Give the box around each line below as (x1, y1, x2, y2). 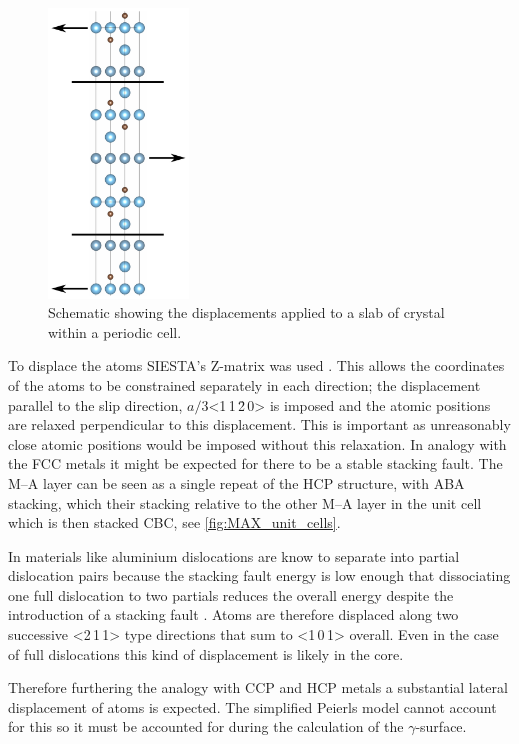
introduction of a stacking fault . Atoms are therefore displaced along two (8, 604, 459, 625)
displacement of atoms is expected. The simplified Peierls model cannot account (8, 696, 497, 717)
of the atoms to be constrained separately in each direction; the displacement (8, 374, 481, 395)
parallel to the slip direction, (8, 394, 183, 415)
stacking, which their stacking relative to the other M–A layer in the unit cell (8, 492, 482, 513)
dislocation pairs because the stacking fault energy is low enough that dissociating (8, 565, 511, 586)
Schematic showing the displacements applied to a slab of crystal (48, 302, 445, 323)
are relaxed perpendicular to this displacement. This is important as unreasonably (8, 414, 511, 435)
